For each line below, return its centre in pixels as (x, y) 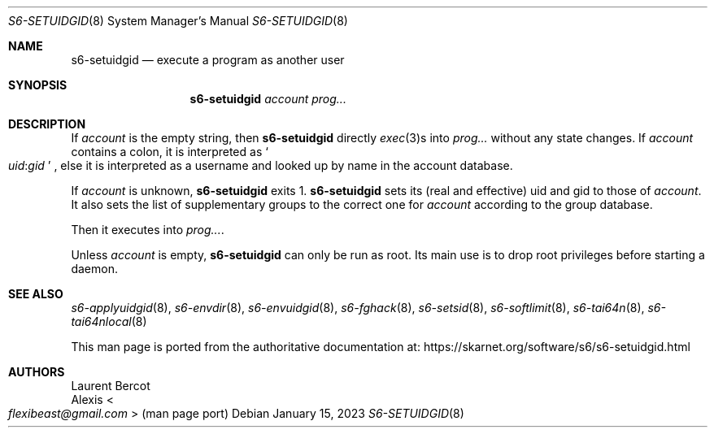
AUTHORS (37, 372)
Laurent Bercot (111, 386)
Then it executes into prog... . (148, 230)
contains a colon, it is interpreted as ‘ (170, 152)
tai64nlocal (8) (109, 321)
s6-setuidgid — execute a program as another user (208, 60)
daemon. (94, 269)
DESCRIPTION (47, 124)
